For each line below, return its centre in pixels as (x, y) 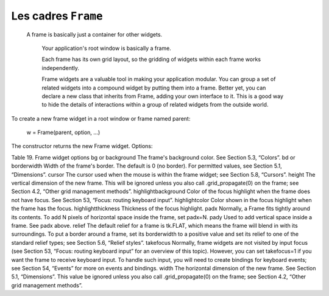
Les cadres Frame (57, 16)
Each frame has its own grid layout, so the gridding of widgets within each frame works (151, 59)
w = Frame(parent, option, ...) (63, 132)
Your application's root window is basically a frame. (107, 48)
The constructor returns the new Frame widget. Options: (82, 146)
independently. (60, 68)
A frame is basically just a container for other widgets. (94, 34)
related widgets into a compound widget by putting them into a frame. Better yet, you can (154, 88)
